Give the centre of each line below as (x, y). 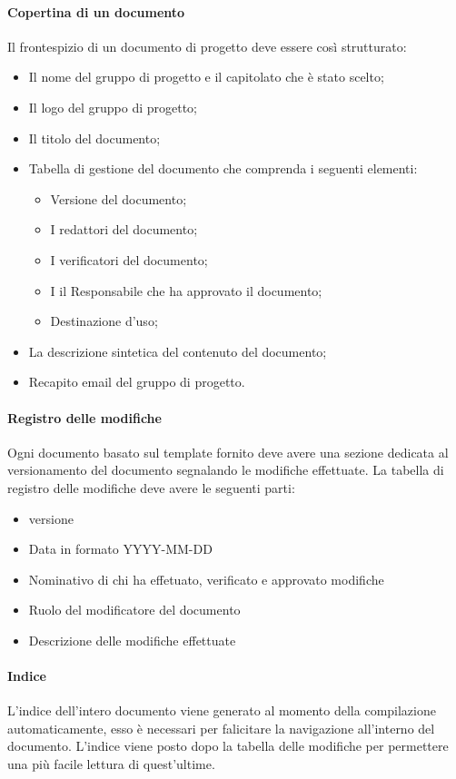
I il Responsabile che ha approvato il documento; (186, 290)
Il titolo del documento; (94, 138)
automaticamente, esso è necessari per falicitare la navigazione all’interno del (221, 728)
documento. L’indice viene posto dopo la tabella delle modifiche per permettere (228, 746)
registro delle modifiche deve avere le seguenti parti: (151, 487)
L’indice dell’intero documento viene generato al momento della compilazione (222, 710)
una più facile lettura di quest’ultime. (111, 764)
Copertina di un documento (96, 11)
